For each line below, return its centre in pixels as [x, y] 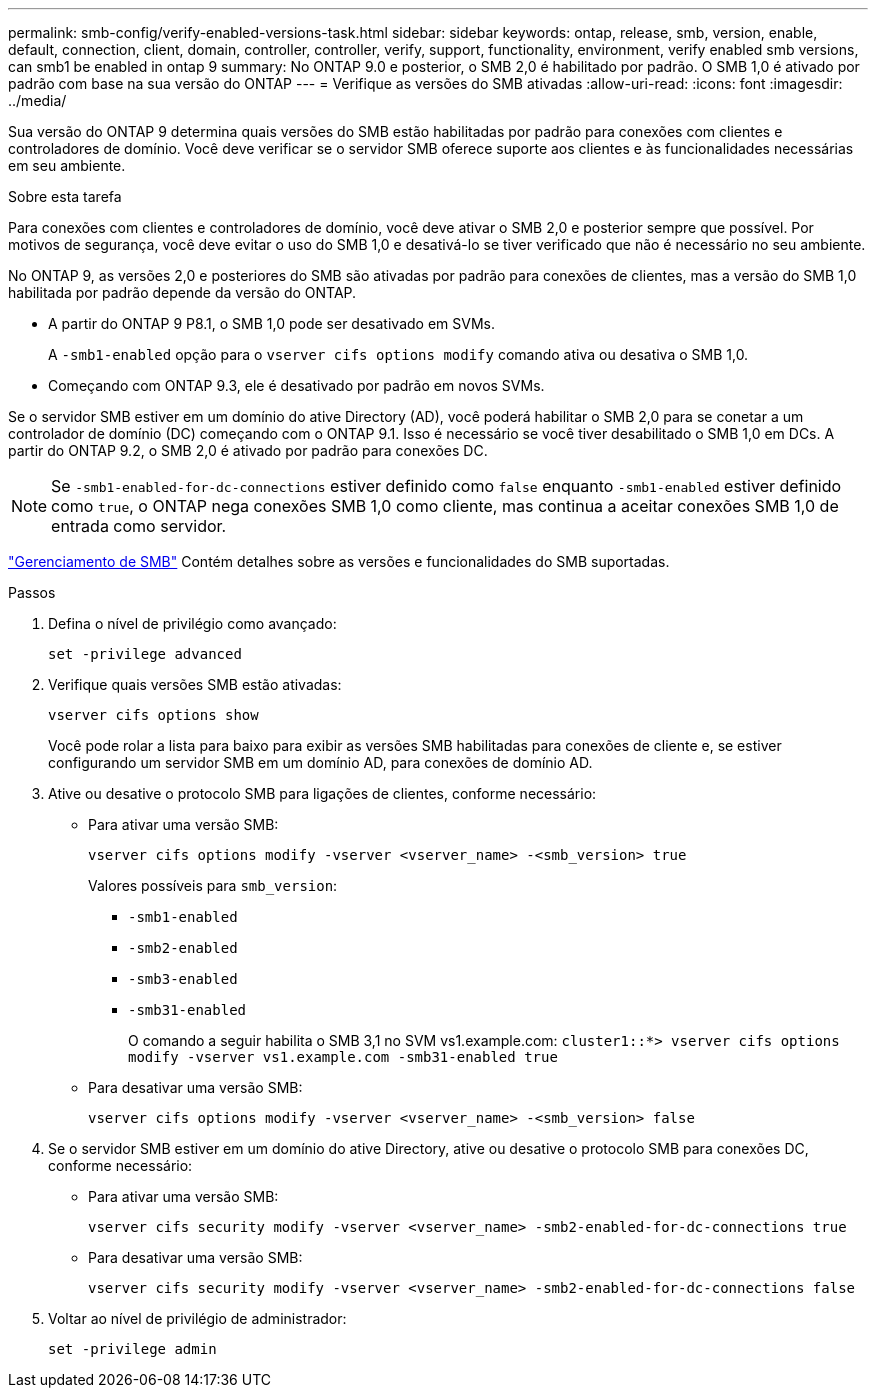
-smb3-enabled [183, 979]
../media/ [37, 100]
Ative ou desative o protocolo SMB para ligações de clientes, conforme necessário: [322, 793]
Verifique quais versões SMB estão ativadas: [195, 684]
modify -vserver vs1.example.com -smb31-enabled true [343, 1057]
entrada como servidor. [139, 526]
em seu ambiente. [67, 165]
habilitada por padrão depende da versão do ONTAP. [182, 292]
